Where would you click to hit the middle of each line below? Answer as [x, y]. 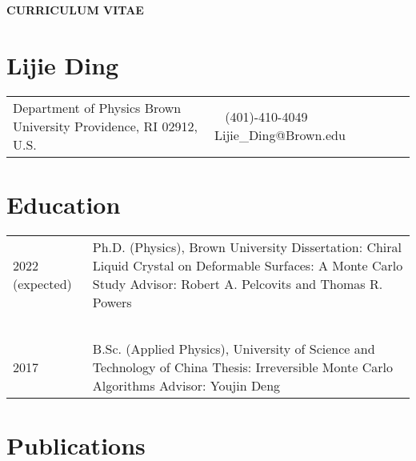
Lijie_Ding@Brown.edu [280, 135]
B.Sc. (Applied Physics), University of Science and [234, 348]
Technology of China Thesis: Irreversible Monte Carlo [242, 367]
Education [64, 204]
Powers [112, 302]
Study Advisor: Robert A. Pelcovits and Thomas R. [238, 283]
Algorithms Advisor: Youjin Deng [186, 385]
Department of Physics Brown [97, 107]
